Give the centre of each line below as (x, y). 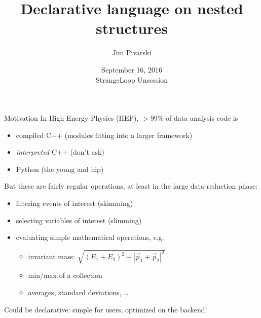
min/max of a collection (65, 275)
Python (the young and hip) (60, 169)
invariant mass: (51, 256)
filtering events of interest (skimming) (74, 203)
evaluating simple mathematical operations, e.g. (90, 237)
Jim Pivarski (132, 52)
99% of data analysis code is (194, 118)
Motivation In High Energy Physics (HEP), (71, 118)
